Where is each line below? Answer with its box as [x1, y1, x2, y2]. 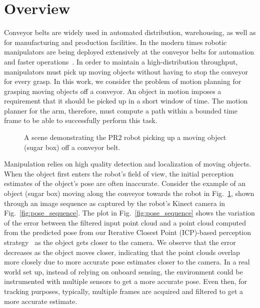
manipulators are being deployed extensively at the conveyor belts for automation [4, 46, 254, 57]
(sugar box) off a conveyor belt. [24, 141, 120, 152]
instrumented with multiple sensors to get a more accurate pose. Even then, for [4, 276, 247, 286]
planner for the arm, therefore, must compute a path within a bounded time [4, 105, 237, 115]
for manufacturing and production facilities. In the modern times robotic [4, 36, 227, 47]
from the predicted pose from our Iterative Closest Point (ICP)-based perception [4, 227, 251, 237]
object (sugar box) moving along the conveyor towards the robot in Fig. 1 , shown [4, 188, 254, 198]
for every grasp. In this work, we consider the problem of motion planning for [4, 76, 241, 86]
